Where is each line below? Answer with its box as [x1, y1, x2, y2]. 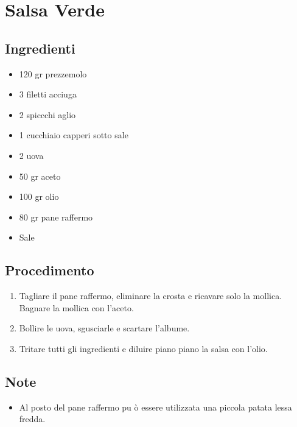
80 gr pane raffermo [19, 210, 93, 223]
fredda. [19, 412, 46, 425]
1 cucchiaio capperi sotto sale [19, 129, 128, 141]
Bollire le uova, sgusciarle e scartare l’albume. [19, 322, 190, 334]
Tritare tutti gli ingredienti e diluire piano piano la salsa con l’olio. [19, 342, 268, 355]
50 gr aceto [19, 169, 61, 182]
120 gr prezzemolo [19, 67, 87, 80]
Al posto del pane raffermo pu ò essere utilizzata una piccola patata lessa [19, 400, 292, 413]
